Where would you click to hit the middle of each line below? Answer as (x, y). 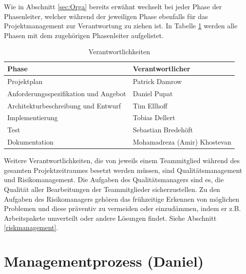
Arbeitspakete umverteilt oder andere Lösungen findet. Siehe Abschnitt (110, 218)
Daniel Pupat (153, 93)
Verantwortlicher (161, 68)
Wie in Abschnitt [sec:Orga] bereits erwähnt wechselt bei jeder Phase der (113, 6)
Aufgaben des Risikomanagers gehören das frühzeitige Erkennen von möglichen (122, 199)
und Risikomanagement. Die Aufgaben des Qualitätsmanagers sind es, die (114, 179)
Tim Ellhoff (150, 105)
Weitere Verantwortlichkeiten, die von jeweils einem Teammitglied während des (122, 160)
